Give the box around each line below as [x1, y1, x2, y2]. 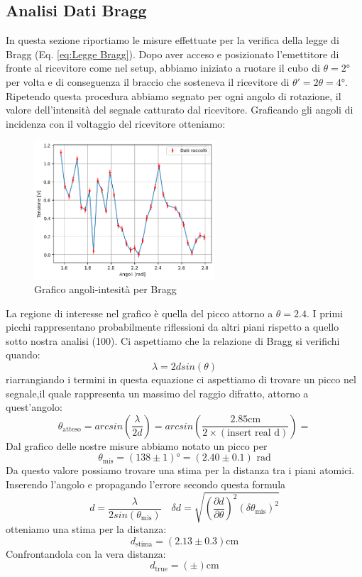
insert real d [227, 428, 280, 439]
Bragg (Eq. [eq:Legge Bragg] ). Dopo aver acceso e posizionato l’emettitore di [6, 46, 339, 61]
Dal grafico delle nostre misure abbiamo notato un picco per [6, 438, 268, 453]
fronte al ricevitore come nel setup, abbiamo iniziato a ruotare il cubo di [6, 60, 320, 75]
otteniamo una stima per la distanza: [6, 522, 167, 537]
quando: [6, 347, 40, 362]
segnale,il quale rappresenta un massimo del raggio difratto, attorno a [6, 385, 309, 400]
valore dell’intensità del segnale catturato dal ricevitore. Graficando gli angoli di [6, 102, 353, 117]
